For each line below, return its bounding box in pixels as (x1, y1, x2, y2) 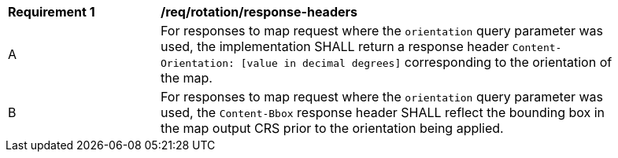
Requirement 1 (8, 4, 95, 20)
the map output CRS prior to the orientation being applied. (161, 120, 504, 136)
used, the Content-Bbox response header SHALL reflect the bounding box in (161, 105, 605, 120)
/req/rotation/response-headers (161, 4, 357, 20)
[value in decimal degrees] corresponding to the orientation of (240, 54, 612, 70)
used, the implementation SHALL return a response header (161, 39, 509, 54)
